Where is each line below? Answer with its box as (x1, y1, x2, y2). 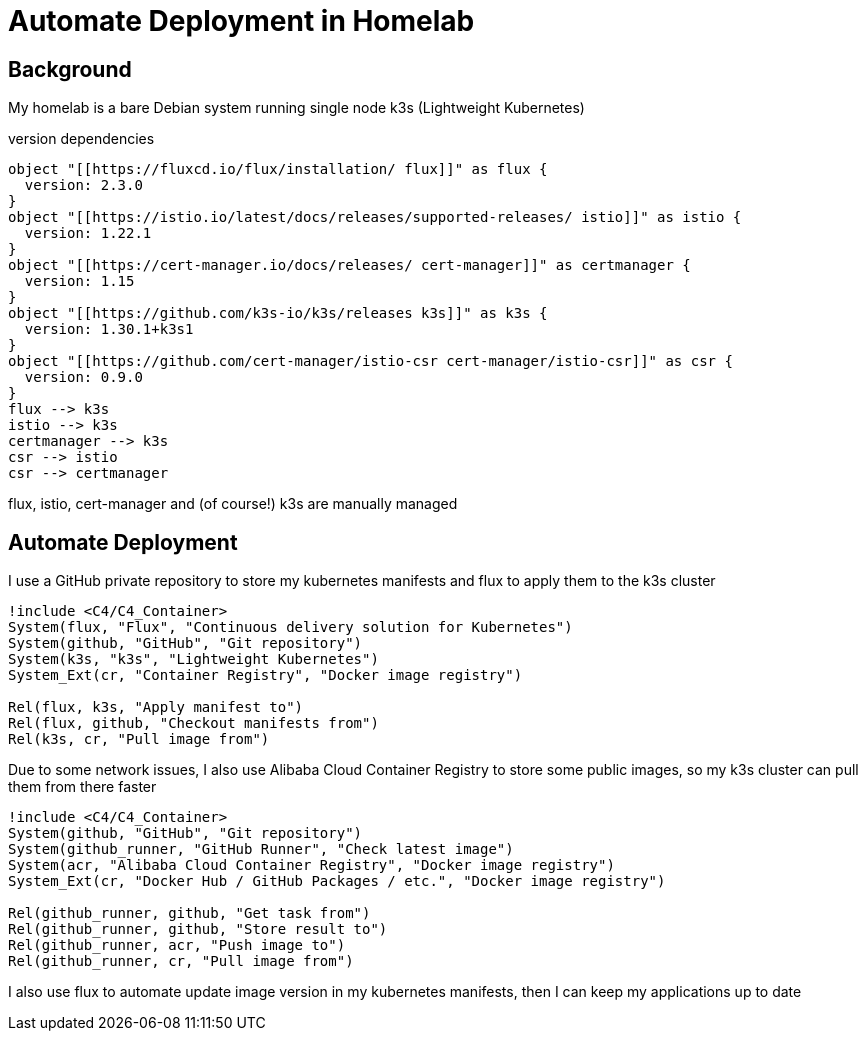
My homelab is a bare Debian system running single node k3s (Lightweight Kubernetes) (8, 99, 585, 117)
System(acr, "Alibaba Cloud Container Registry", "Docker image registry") (8, 857, 615, 874)
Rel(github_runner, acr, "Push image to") (8, 937, 346, 954)
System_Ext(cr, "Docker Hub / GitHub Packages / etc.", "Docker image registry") (8, 873, 666, 890)
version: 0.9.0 (24, 369, 143, 386)
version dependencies (8, 130, 155, 148)
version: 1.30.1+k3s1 (24, 321, 194, 338)
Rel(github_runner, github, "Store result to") (8, 921, 388, 938)
